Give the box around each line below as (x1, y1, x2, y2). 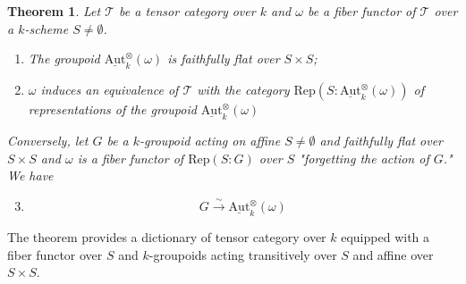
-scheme (24, 19, 69, 38)
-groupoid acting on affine (140, 131, 281, 150)
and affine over (352, 245, 434, 263)
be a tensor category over (119, 2, 256, 20)
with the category (197, 80, 290, 99)
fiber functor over (7, 245, 103, 263)
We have (7, 166, 54, 185)
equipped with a (341, 228, 430, 246)
